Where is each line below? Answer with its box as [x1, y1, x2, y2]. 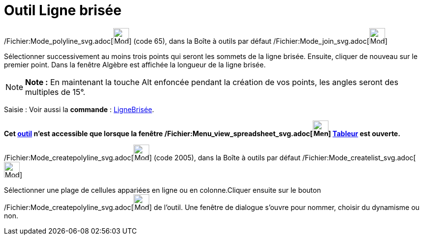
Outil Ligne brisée [4, 2, 122, 19]
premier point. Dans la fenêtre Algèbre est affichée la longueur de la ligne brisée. [4, 60, 266, 69]
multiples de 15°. [25, 87, 86, 97]
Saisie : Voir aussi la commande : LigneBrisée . [4, 105, 154, 114]
